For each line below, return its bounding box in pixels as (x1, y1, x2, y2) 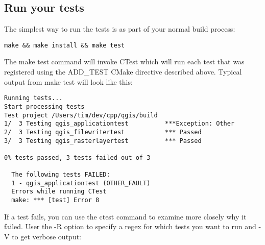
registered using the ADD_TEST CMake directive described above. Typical (4, 66, 242, 77)
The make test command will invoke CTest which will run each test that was (4, 56, 245, 67)
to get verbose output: (12, 231, 82, 241)
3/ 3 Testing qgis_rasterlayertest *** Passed (4, 137, 202, 144)
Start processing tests (4, 103, 85, 110)
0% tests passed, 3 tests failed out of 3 (4, 154, 151, 161)
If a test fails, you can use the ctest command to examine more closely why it (4, 211, 247, 222)
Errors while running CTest (11, 188, 107, 195)
